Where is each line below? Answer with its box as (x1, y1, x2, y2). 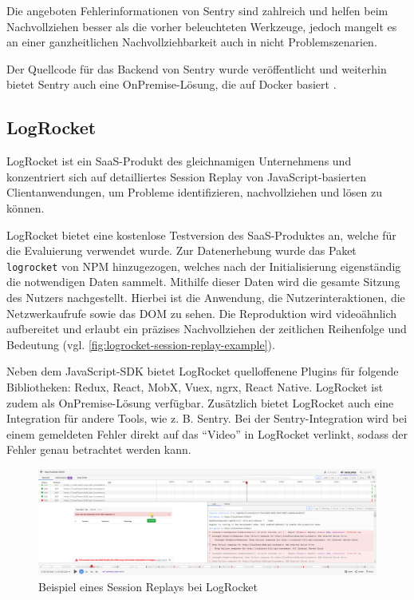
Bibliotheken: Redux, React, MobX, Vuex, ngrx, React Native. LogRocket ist (6, 378, 384, 395)
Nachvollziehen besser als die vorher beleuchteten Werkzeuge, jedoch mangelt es (6, 18, 397, 34)
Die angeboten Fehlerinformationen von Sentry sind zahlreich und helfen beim (6, 2, 388, 18)
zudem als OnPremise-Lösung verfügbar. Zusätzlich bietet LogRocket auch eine (6, 394, 394, 411)
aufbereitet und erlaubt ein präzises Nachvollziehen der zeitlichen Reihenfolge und (6, 320, 407, 337)
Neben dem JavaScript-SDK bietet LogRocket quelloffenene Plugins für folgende (6, 363, 399, 379)
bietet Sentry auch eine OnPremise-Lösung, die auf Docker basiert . (6, 76, 337, 93)
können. (6, 199, 45, 216)
